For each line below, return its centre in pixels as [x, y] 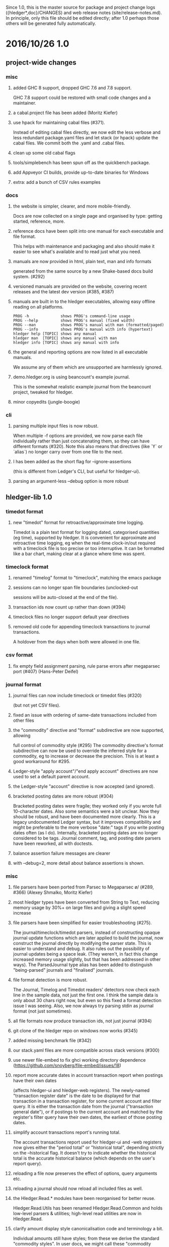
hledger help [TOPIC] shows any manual [55, 334]
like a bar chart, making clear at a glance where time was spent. [79, 554]
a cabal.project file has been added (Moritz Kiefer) [65, 113]
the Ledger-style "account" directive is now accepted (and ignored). [84, 786]
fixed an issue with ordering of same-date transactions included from [85, 715]
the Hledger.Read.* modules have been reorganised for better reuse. [84, 1199]
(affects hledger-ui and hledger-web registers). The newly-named [81, 1090]
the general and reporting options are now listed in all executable [80, 352]
